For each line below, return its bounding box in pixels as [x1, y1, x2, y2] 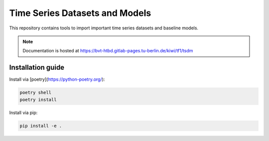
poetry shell [19, 90, 52, 96]
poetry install [19, 97, 57, 102]
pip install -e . [19, 123, 62, 129]
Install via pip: [9, 110, 38, 116]
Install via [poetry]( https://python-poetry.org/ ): [9, 76, 105, 82]
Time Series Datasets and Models [9, 7, 151, 18]
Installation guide [9, 63, 65, 72]
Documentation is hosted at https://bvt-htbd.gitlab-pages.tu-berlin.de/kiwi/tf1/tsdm [22, 48, 193, 54]
